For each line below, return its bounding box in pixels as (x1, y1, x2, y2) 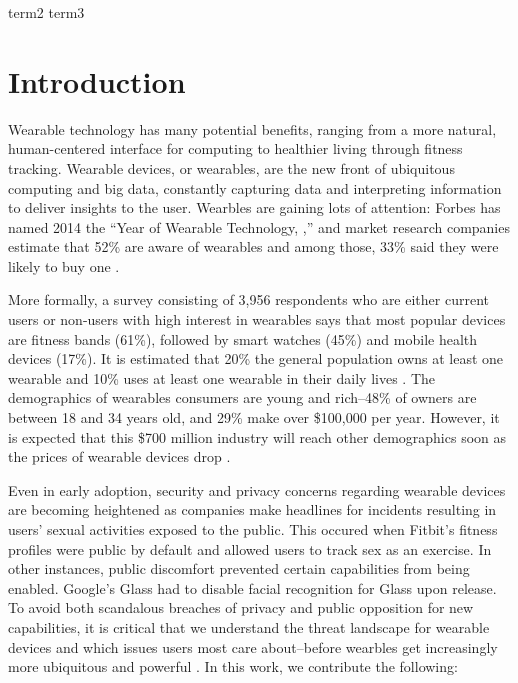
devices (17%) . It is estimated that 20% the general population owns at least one (8, 348, 504, 369)
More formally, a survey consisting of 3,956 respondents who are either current (8, 289, 489, 310)
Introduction (8, 60, 186, 101)
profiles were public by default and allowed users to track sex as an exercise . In (8, 538, 492, 559)
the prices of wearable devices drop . (8, 446, 231, 467)
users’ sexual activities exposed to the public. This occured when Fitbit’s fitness (8, 519, 498, 539)
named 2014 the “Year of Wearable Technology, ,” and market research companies (8, 216, 510, 237)
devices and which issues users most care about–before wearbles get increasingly (8, 636, 498, 657)
